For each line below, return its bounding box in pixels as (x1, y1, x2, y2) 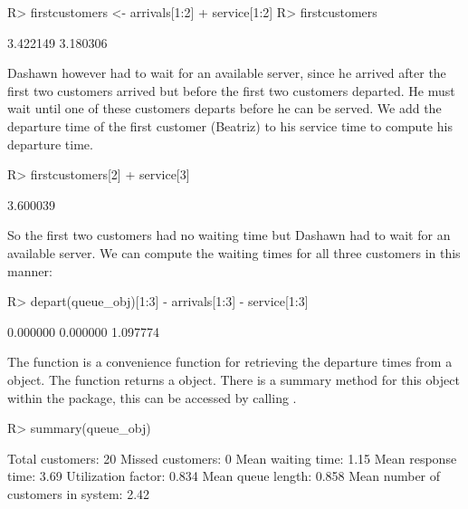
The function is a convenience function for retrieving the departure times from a (7, 352, 453, 371)
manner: (7, 261, 53, 280)
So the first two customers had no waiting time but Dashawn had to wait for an (7, 226, 451, 245)
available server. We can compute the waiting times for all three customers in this (7, 243, 461, 262)
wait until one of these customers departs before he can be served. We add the (7, 99, 442, 118)
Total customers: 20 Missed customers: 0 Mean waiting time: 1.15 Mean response (7, 448, 457, 467)
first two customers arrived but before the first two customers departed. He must (7, 81, 455, 100)
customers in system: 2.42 (7, 484, 150, 503)
